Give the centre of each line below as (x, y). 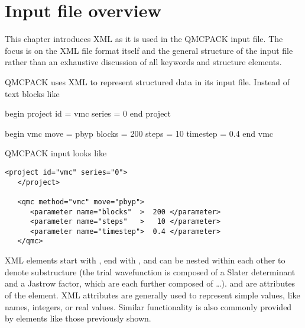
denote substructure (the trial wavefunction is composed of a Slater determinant (150, 271)
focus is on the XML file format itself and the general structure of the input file (149, 50)
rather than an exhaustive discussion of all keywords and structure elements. (143, 62)
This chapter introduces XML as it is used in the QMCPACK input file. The (144, 39)
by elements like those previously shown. (78, 318)
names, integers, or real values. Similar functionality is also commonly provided (148, 306)
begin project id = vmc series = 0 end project (88, 113)
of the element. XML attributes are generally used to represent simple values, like (152, 295)
